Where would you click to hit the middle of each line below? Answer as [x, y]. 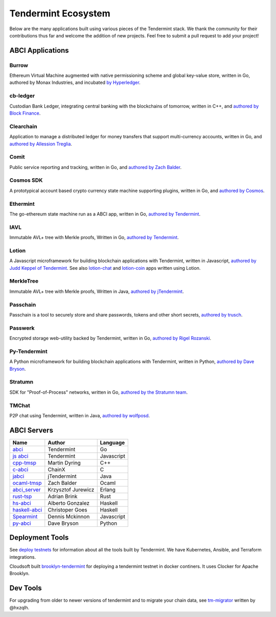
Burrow [19, 65]
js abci [20, 456]
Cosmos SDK [26, 180]
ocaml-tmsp [27, 483]
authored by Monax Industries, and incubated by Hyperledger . [75, 82]
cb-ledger [22, 96]
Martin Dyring [64, 462]
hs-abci [22, 503]
